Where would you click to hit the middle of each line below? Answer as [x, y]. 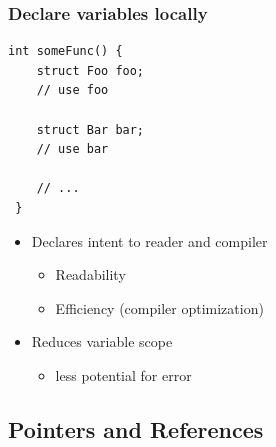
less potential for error [123, 374]
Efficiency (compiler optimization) [159, 307]
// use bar [72, 149]
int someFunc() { [65, 51]
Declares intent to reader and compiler [149, 240]
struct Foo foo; [90, 70]
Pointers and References [136, 428]
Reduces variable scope [102, 341]
